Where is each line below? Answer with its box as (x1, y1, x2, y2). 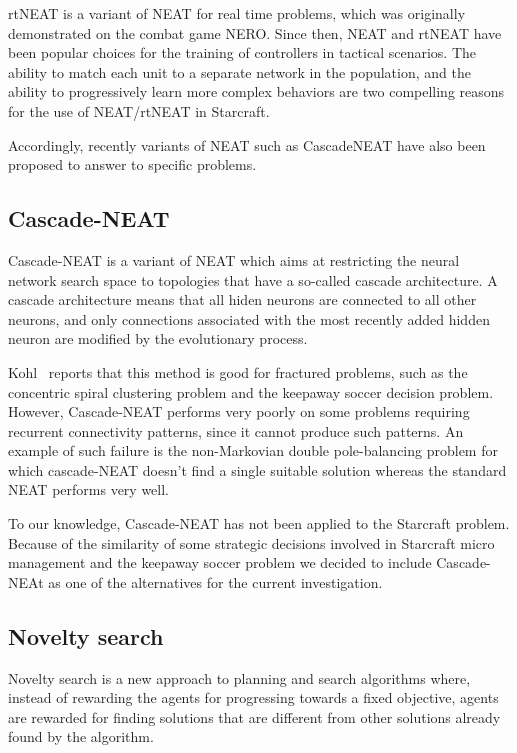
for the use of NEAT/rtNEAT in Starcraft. (8, 100, 270, 121)
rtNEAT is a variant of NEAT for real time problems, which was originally (8, 3, 466, 23)
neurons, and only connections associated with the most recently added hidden (8, 308, 490, 329)
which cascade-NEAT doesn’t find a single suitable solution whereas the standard (8, 459, 507, 480)
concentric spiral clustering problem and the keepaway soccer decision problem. (8, 381, 494, 402)
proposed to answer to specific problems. (8, 154, 257, 175)
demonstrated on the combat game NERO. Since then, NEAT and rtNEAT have (8, 22, 502, 43)
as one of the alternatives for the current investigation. (48, 571, 383, 592)
